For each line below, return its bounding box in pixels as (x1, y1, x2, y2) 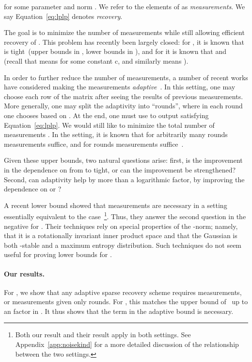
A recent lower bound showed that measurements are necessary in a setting (4, 200, 227, 210)
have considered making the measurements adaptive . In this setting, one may (4, 82, 236, 92)
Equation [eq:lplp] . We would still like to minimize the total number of (4, 120, 215, 130)
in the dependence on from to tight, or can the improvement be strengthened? (4, 164, 236, 174)
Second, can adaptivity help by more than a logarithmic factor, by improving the (4, 174, 245, 184)
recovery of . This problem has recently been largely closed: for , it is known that (4, 36, 244, 47)
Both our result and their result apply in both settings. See (15, 329, 191, 340)
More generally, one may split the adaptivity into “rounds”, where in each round (4, 101, 243, 111)
